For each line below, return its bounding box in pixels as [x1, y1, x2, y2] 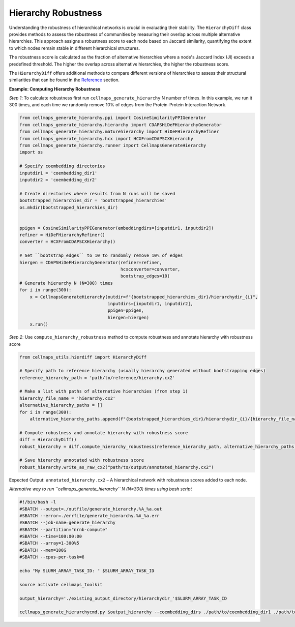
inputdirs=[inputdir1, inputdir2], [107, 300, 194, 306]
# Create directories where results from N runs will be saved [19, 191, 176, 196]
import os [19, 149, 43, 155]
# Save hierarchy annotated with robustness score [19, 457, 145, 463]
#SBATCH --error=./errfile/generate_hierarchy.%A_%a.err [19, 513, 160, 518]
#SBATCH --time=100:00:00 [19, 534, 82, 539]
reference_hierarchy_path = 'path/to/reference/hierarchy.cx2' [19, 375, 176, 381]
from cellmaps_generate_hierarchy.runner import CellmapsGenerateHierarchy [19, 143, 206, 148]
